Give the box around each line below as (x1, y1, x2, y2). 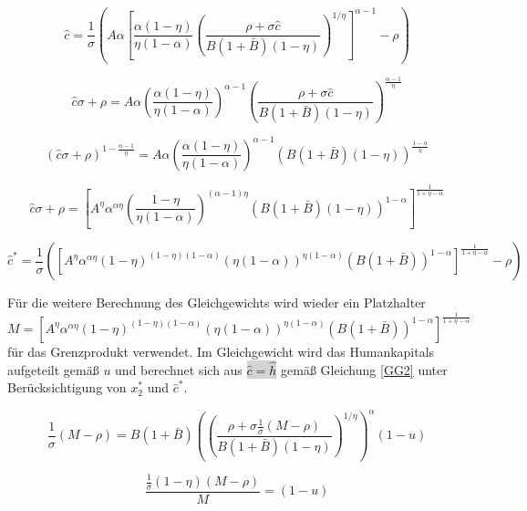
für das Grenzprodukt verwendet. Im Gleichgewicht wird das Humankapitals (7, 341, 435, 360)
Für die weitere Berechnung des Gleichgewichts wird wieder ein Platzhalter (7, 293, 426, 312)
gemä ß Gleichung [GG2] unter (281, 360, 448, 379)
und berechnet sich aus (115, 360, 243, 379)
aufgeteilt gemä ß (7, 360, 99, 379)
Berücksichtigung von (7, 378, 127, 397)
